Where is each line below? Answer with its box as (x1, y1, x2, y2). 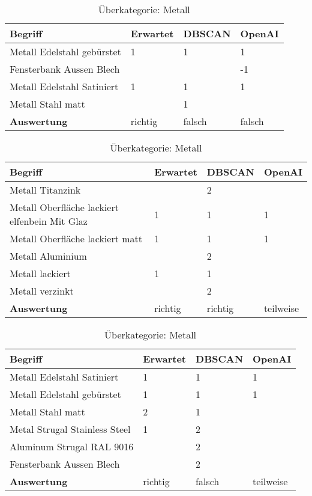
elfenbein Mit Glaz (10, 214, 88, 228)
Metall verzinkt (10, 284, 74, 298)
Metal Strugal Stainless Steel (10, 422, 131, 436)
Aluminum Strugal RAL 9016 (10, 439, 134, 453)
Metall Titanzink (10, 183, 81, 197)
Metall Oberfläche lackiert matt (10, 231, 142, 245)
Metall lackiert (10, 266, 71, 280)
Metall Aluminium (10, 249, 87, 263)
